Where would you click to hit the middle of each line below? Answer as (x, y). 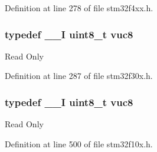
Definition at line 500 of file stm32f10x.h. (79, 143)
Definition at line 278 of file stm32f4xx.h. (79, 8)
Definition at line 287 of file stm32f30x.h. (79, 76)
